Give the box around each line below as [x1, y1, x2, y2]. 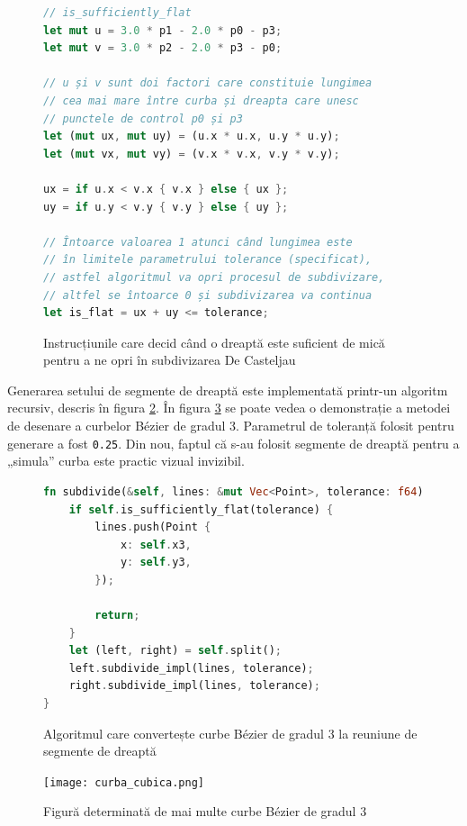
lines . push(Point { [94, 521, 211, 534]
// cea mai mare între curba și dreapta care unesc [43, 94, 359, 107]
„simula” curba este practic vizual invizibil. [7, 451, 245, 470]
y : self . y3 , [120, 556, 192, 569]
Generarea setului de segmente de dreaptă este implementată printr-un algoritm [7, 380, 448, 399]
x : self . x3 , [120, 538, 192, 551]
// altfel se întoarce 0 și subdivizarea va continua [43, 288, 373, 302]
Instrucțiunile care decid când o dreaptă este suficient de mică [43, 332, 385, 351]
